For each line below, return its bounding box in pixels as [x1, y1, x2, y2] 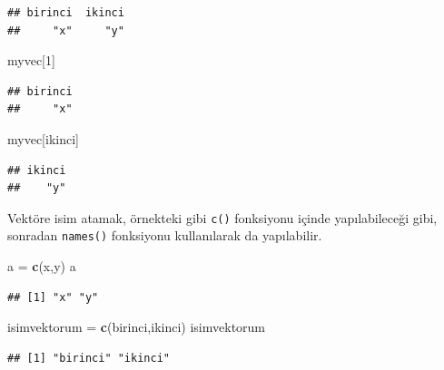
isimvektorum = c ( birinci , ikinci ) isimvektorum [7, 317, 266, 336]
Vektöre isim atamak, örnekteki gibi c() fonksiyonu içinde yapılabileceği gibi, [7, 208, 438, 227]
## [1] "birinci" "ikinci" [7, 351, 170, 365]
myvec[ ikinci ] [7, 129, 79, 148]
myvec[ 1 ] [7, 51, 55, 70]
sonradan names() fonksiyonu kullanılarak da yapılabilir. [7, 226, 322, 245]
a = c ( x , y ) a [7, 257, 76, 276]
